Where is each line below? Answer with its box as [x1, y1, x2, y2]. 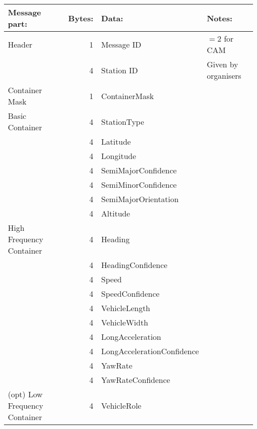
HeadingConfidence [101, 259, 168, 270]
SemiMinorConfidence [101, 179, 177, 190]
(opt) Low [8, 388, 43, 400]
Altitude [101, 208, 130, 219]
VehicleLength [101, 302, 150, 314]
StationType [101, 115, 144, 127]
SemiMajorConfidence [101, 164, 177, 176]
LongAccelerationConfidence [101, 345, 199, 357]
